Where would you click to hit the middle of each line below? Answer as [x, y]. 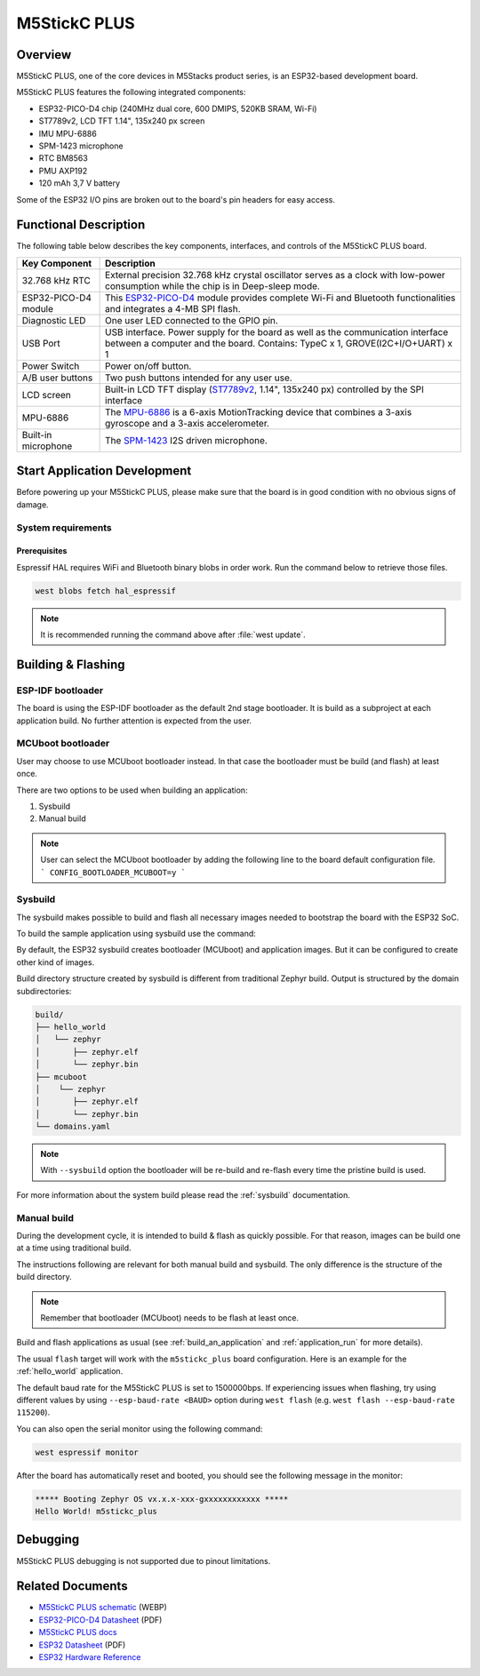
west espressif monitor [87, 1452]
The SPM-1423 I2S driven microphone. [187, 440]
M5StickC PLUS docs [78, 1632]
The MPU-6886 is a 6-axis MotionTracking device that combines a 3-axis [259, 411]
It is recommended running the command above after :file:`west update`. [173, 634]
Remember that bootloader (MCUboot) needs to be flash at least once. [170, 1317]
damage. [32, 504]
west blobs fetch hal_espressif [106, 591]
